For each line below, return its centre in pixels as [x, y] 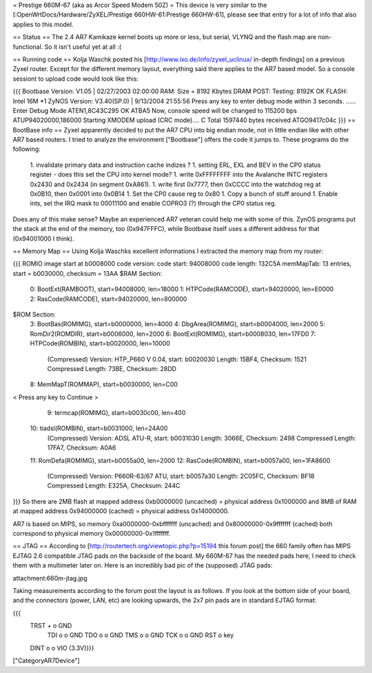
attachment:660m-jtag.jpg [50, 578]
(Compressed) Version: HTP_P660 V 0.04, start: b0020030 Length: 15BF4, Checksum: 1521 [177, 359]
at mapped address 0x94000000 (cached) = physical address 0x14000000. [121, 511]
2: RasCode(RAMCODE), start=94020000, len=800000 [108, 299]
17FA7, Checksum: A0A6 [82, 448]
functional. [28, 47]
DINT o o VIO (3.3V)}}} [62, 647]
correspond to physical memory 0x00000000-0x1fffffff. [92, 533]
